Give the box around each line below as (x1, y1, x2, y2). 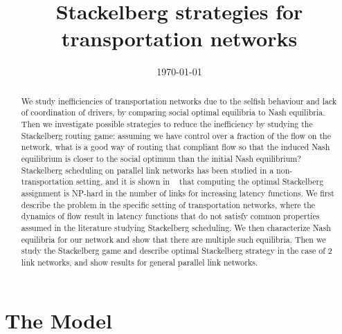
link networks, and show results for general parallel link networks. (21, 256, 258, 268)
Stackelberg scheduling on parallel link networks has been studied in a (21, 164, 274, 176)
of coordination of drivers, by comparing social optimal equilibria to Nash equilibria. (21, 106, 325, 118)
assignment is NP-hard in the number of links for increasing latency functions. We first (21, 187, 334, 198)
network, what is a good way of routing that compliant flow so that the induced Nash (21, 141, 330, 153)
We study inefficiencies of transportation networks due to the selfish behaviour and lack (21, 95, 337, 106)
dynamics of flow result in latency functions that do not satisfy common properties (21, 210, 320, 222)
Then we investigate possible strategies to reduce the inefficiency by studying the (21, 118, 313, 130)
